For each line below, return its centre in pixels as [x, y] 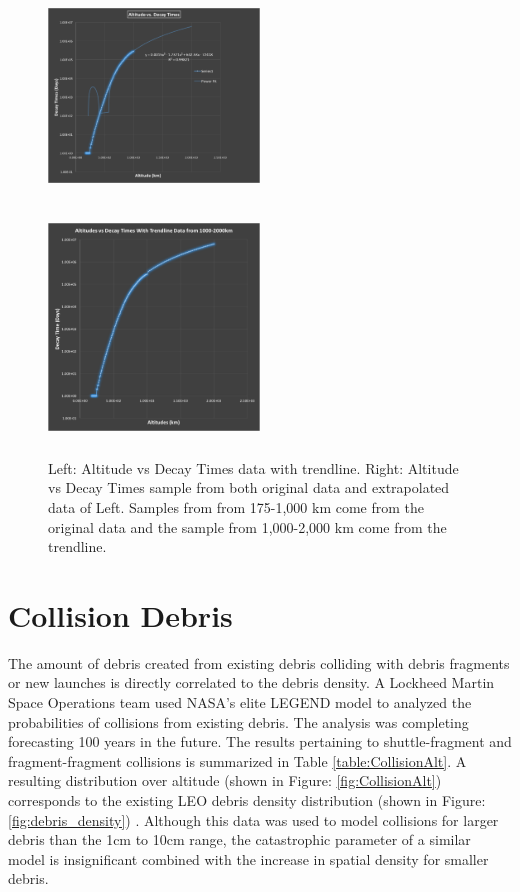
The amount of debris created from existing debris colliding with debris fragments [259, 662]
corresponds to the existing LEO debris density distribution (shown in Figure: [247, 799]
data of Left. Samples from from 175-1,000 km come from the [236, 506]
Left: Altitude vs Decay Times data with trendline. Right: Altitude [253, 467]
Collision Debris [120, 614]
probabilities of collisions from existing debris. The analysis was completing [238, 721]
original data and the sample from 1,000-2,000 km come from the [247, 526]
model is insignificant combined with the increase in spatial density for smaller [248, 858]
